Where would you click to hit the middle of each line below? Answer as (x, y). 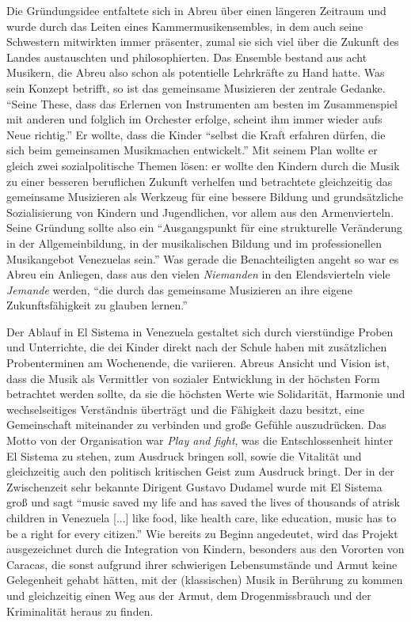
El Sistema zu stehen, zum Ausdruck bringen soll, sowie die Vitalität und (184, 455)
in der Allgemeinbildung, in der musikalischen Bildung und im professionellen (194, 243)
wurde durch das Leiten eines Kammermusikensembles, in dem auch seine (185, 26)
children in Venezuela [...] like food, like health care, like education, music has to (202, 518)
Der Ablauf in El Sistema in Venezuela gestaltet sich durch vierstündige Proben (200, 331)
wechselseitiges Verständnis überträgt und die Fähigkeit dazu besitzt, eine (185, 409)
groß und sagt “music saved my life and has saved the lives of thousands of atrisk (203, 502)
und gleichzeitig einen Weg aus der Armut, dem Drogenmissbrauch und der (189, 595)
